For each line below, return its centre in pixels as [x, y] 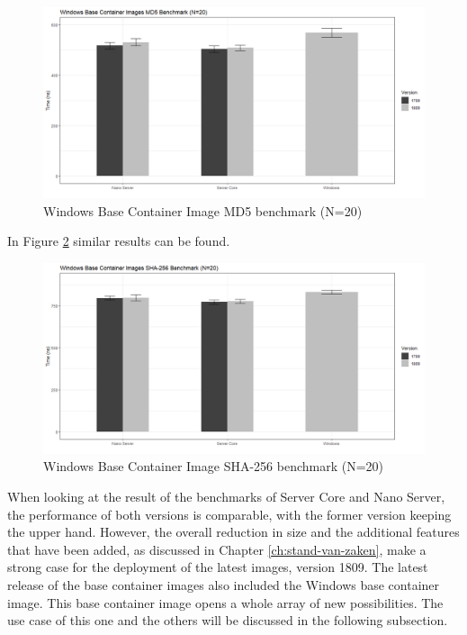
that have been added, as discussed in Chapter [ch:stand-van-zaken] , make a [217, 549]
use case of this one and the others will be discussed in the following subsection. [228, 620]
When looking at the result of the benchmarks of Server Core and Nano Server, [226, 496]
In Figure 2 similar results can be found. [119, 241]
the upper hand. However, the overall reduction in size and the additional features [233, 532]
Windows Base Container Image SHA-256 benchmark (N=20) [214, 466]
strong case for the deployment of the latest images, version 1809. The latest [218, 567]
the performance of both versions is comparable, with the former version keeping [229, 514]
